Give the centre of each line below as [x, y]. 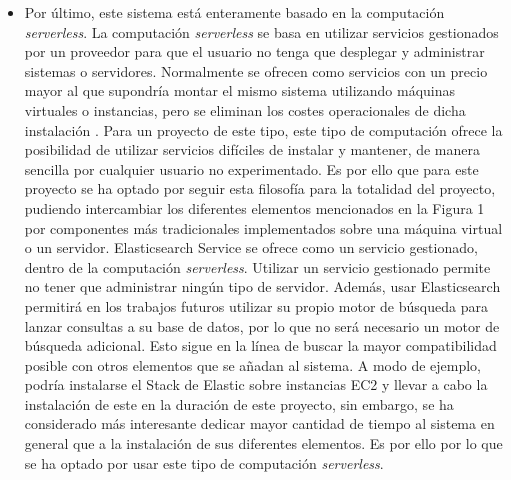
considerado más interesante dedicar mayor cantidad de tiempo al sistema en [259, 423]
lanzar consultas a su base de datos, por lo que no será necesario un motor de [262, 325]
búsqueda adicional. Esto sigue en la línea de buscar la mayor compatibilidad [260, 345]
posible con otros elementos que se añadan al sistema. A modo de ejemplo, [253, 364]
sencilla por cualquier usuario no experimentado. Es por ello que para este [251, 168]
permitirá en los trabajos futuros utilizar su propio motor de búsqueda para [256, 305]
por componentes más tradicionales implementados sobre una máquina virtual [263, 227]
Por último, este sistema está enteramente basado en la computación [234, 12]
